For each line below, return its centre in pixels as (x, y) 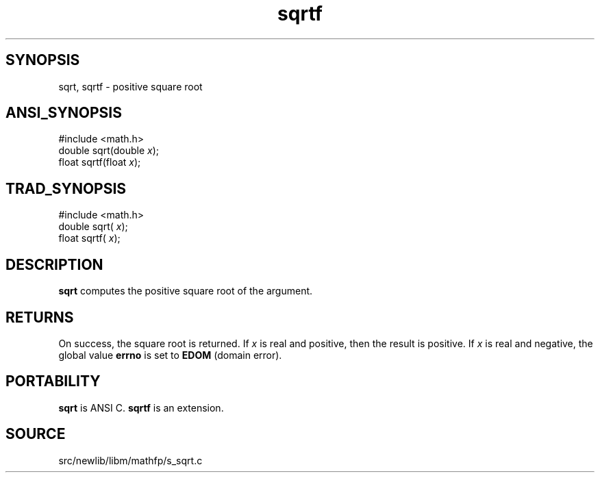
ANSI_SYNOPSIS (64, 113)
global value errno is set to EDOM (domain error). (170, 355)
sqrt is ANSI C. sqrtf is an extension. (141, 407)
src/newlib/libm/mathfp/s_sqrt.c (130, 460)
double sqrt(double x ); (109, 151)
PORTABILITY (53, 381)
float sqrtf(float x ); (100, 162)
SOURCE (36, 434)
